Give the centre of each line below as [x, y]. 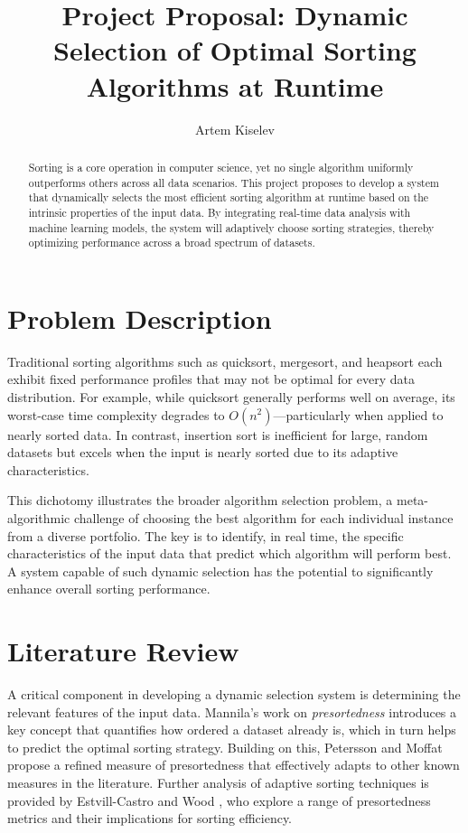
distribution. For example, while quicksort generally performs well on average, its [231, 396]
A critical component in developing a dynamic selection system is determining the [234, 694]
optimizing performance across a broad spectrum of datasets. [172, 243]
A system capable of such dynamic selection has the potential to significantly [220, 571]
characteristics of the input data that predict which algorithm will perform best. [229, 553]
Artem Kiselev [235, 129]
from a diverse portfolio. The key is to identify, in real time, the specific [206, 535]
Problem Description [140, 318]
